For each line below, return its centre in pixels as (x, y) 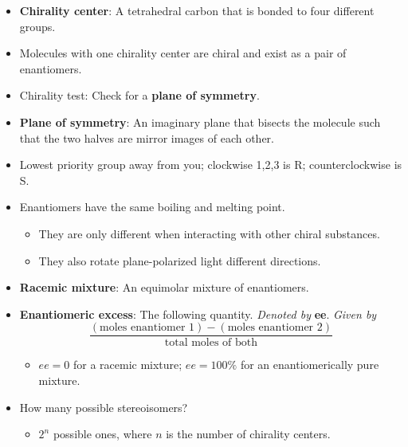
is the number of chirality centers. (248, 434)
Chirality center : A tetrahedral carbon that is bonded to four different (197, 10)
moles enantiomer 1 (147, 328)
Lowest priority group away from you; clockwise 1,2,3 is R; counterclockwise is (211, 165)
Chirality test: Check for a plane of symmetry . (139, 95)
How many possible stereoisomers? (104, 407)
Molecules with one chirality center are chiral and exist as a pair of (183, 53)
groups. (37, 26)
